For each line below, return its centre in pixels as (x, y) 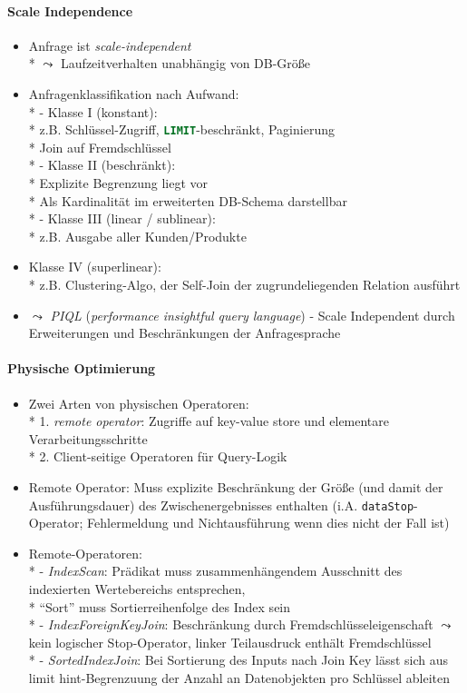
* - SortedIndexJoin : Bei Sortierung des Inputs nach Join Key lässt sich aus (238, 660)
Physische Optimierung (82, 368)
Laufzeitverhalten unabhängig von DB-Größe (186, 63)
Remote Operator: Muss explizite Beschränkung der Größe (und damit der (236, 486)
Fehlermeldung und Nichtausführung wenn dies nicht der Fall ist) (268, 523)
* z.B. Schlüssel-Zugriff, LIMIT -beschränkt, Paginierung (181, 129)
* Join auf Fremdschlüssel (100, 147)
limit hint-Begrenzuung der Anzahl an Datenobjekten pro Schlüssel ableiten (239, 677)
